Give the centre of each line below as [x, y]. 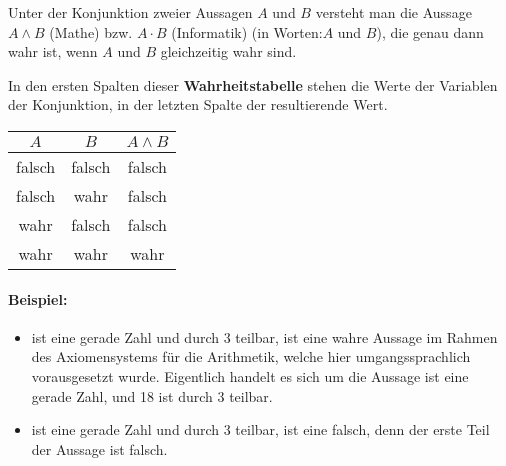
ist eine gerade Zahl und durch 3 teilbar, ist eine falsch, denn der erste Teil [260, 429]
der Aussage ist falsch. [99, 448]
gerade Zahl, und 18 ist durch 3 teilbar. [152, 395]
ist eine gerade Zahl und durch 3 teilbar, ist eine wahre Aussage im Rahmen [264, 336]
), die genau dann [430, 31]
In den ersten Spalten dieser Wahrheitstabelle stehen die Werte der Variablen [253, 84]
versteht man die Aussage [393, 12]
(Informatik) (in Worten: [247, 31]
